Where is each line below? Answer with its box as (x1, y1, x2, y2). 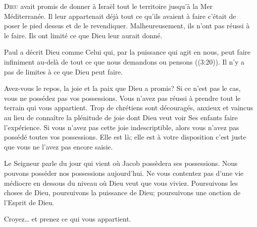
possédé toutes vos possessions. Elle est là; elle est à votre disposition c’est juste (4, 132, 246, 142)
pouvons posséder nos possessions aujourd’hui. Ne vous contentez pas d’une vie (4, 167, 244, 178)
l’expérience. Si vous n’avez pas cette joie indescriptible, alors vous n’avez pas (4, 122, 239, 132)
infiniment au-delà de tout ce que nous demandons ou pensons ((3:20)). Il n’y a (4, 56, 245, 67)
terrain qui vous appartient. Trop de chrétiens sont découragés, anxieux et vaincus (4, 102, 254, 113)
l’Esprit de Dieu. (4, 197, 54, 207)
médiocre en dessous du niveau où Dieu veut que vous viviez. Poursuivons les (4, 177, 238, 188)
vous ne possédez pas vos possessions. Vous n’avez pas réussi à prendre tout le (4, 92, 241, 103)
